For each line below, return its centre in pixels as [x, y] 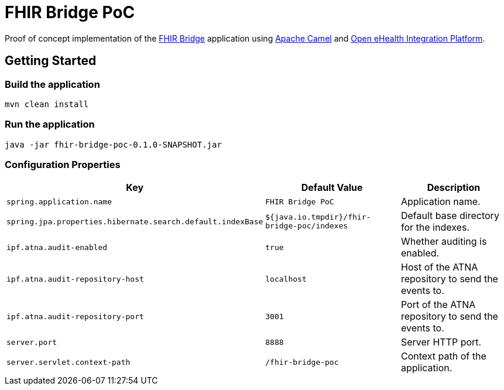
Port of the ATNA [438, 305]
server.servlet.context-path [68, 362]
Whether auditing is [444, 242]
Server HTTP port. [441, 342]
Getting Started [51, 61]
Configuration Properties [63, 165]
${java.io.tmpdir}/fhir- [318, 217]
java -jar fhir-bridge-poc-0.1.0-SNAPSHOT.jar [113, 144]
